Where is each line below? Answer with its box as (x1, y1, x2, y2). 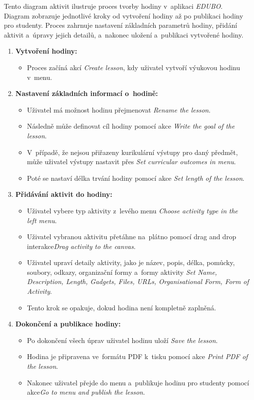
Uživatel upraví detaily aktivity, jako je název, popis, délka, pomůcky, (27, 257, 235, 267)
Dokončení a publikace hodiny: (15, 319, 121, 329)
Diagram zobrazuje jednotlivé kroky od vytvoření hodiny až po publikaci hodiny (4, 10, 243, 20)
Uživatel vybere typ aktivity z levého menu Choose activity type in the (27, 205, 238, 215)
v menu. (27, 72, 52, 82)
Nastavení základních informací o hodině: (15, 88, 158, 98)
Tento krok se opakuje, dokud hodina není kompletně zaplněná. (27, 302, 216, 312)
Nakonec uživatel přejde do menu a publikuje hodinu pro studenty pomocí (27, 377, 249, 387)
